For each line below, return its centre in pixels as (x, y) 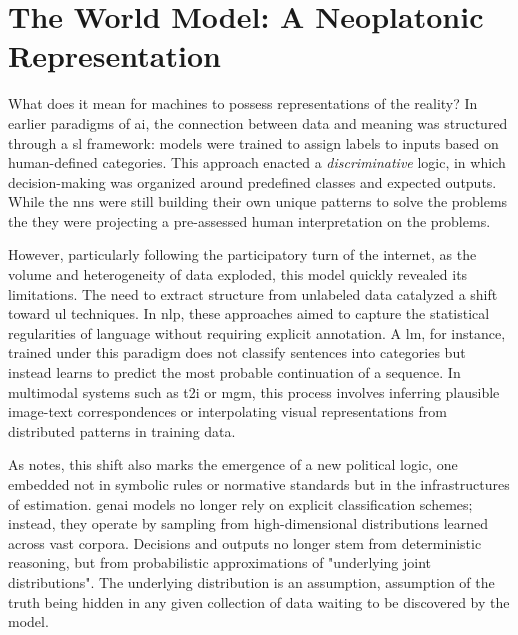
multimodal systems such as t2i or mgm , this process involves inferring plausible (254, 391)
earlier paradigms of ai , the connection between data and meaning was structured (258, 122)
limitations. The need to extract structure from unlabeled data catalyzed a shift (253, 293)
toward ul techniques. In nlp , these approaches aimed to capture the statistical (249, 313)
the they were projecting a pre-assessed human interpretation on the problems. (249, 220)
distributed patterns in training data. (122, 430)
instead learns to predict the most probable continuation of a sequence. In (234, 372)
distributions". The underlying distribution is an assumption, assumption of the (251, 581)
